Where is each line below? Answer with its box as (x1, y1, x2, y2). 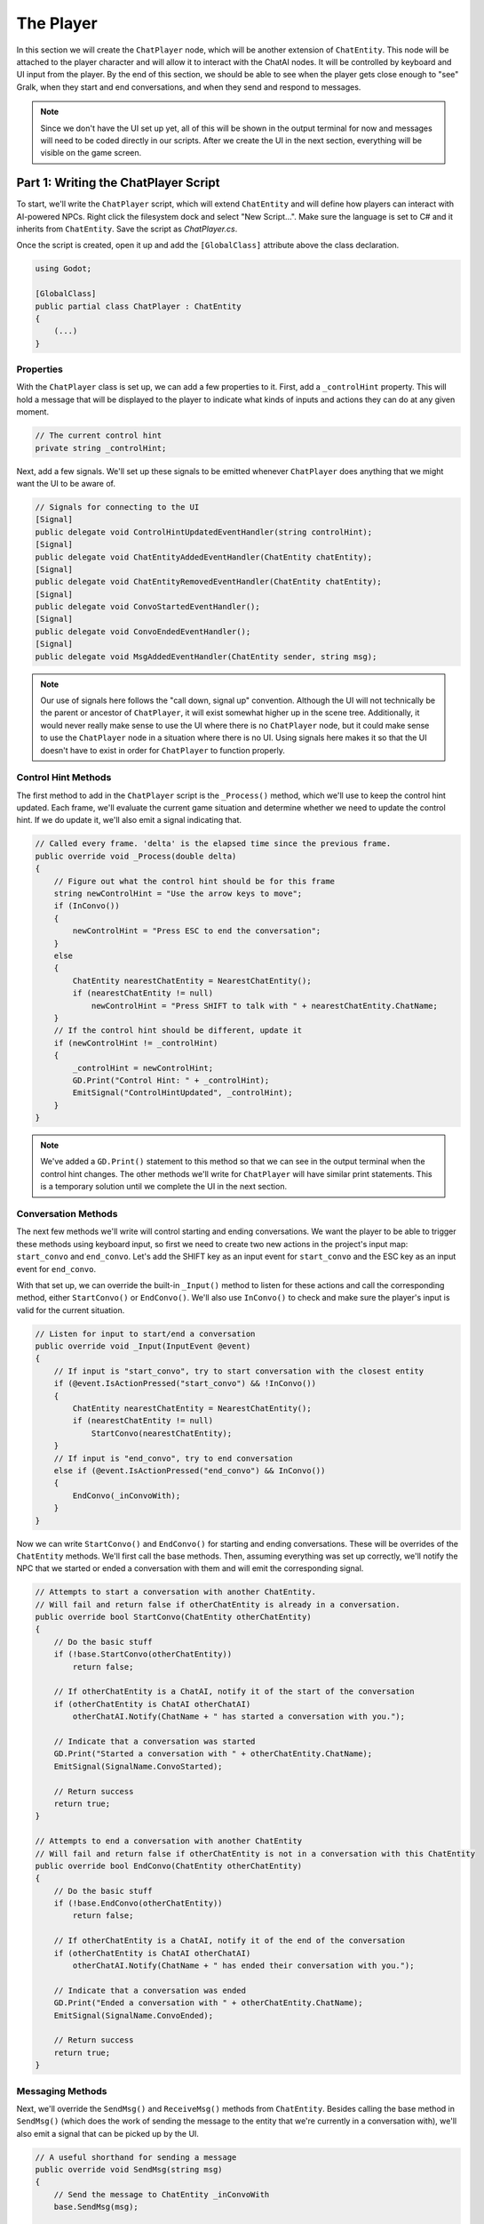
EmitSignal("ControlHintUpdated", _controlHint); (72, 1088, 293, 1098)
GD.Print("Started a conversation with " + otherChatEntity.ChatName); (53, 1749, 373, 1759)
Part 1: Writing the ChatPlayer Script (16, 175, 220, 190)
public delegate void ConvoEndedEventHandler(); (35, 626, 251, 636)
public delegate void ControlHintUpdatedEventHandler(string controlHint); (35, 527, 373, 537)
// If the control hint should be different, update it (53, 1026, 303, 1035)
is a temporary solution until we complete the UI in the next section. (40, 1181, 288, 1192)
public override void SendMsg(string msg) (35, 2164, 223, 2175)
